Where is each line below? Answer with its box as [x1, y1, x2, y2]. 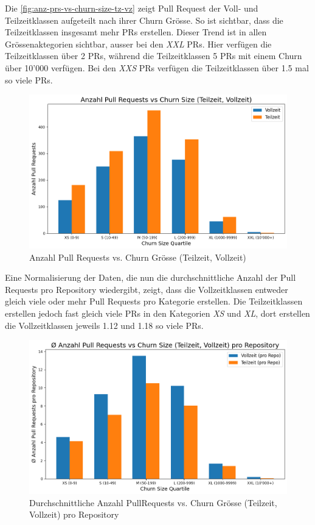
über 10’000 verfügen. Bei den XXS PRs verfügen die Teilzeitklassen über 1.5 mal [5, 61, 309, 74]
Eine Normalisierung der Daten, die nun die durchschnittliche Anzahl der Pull [5, 271, 296, 284]
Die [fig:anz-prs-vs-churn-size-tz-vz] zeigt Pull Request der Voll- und [5, 2, 258, 14]
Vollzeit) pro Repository [29, 508, 119, 521]
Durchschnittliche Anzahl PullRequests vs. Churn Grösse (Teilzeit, [29, 496, 277, 509]
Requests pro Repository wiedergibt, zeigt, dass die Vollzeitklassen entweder [5, 283, 288, 295]
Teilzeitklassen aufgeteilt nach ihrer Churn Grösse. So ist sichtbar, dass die [5, 13, 283, 26]
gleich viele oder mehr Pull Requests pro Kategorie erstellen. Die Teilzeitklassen [5, 295, 303, 308]
